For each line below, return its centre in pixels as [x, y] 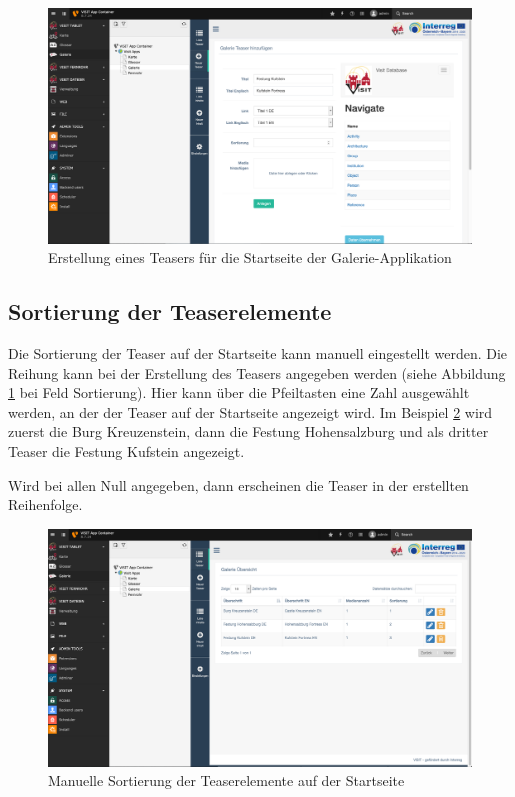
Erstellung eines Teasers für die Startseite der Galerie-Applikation [250, 257]
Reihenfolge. [45, 504]
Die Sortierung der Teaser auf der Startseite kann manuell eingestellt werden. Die [258, 352]
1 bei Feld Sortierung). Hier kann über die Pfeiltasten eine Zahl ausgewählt [239, 392]
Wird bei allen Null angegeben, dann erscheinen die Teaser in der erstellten [238, 484]
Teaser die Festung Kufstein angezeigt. [126, 450]
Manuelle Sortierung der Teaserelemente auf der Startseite [226, 780]
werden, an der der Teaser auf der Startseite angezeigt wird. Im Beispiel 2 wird [250, 411]
